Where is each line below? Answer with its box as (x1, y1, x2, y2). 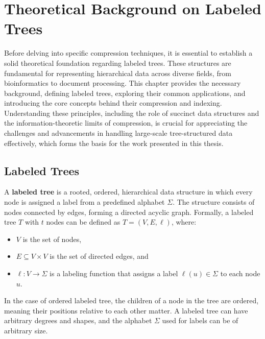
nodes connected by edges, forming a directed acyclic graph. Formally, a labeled (4, 206, 254, 217)
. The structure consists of (173, 197, 255, 207)
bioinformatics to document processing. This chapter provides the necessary (4, 78, 241, 88)
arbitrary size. (4, 325, 48, 335)
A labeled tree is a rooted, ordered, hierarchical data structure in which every (4, 186, 253, 197)
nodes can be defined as (46, 216, 121, 227)
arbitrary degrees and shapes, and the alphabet (4, 315, 152, 326)
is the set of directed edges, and (50, 251, 149, 261)
